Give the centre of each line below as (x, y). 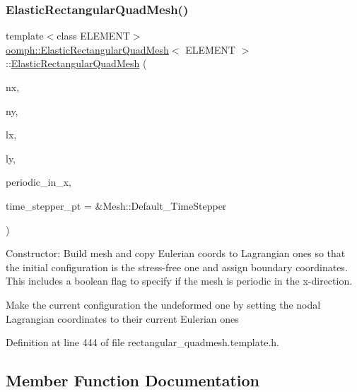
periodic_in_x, (39, 182)
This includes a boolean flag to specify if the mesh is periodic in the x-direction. (179, 281)
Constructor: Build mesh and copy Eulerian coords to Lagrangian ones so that (176, 253)
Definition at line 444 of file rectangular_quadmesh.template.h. (142, 342)
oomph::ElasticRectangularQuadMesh (87, 49)
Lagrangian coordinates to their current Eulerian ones (122, 318)
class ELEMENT (93, 36)
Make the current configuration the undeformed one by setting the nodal (163, 304)
